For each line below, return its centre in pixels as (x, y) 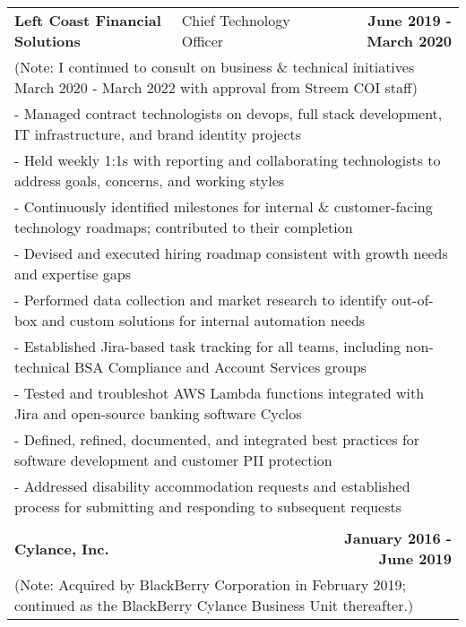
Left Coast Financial (88, 20)
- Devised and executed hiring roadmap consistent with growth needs (231, 253)
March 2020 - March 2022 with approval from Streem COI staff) (216, 87)
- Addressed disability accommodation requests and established (212, 486)
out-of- (412, 300)
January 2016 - (398, 538)
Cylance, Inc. (62, 548)
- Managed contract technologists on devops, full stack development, (229, 113)
